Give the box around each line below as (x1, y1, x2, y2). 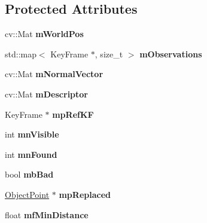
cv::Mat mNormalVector (5, 68, 103, 80)
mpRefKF (52, 108, 94, 120)
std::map (5, 47, 36, 60)
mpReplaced (59, 188, 111, 200)
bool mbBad (5, 168, 54, 181)
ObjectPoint (5, 188, 50, 200)
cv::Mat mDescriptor (5, 87, 88, 100)
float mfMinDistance (5, 208, 89, 221)
